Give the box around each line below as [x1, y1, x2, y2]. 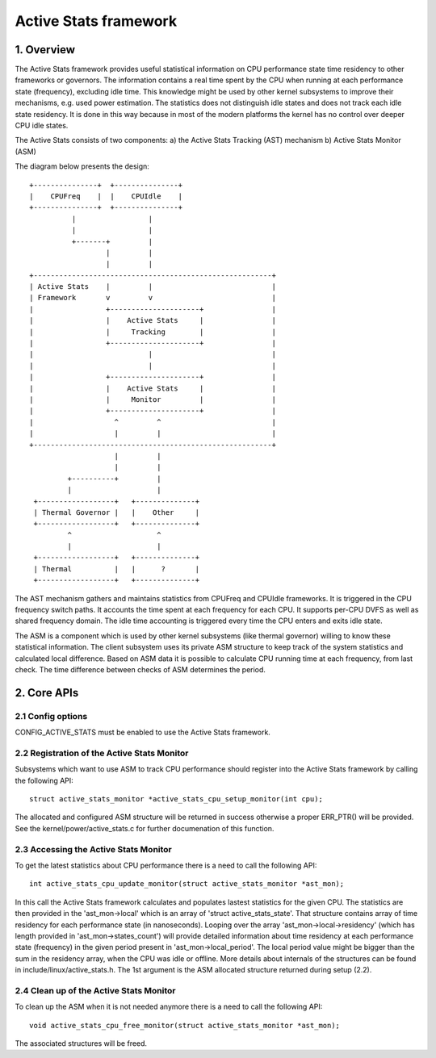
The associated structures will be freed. [15, 1039, 148, 1048]
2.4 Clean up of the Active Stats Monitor [15, 985, 176, 996]
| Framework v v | [29, 293, 276, 303]
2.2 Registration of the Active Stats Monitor [15, 747, 189, 759]
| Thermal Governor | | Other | [33, 508, 200, 516]
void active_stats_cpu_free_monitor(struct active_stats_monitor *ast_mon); [29, 1021, 341, 1030]
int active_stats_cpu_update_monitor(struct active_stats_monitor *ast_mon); [29, 880, 345, 889]
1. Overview [15, 43, 76, 56]
